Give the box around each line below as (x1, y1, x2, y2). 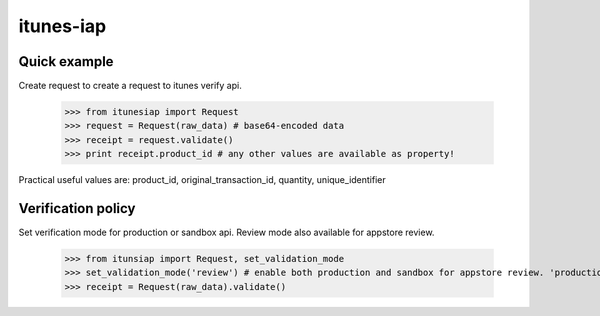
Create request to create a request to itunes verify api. (18, 80, 242, 92)
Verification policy (18, 200, 136, 217)
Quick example (18, 53, 114, 70)
